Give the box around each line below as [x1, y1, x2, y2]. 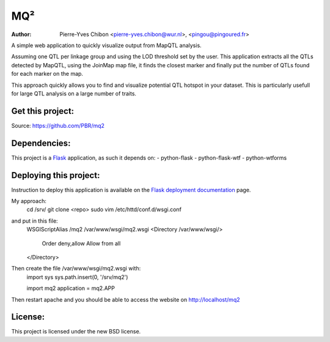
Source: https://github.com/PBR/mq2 [11, 122, 105, 129]
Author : [11, 31, 32, 38]
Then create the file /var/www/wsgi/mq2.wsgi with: [11, 265, 141, 272]
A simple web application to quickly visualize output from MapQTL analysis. [11, 42, 202, 49]
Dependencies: [11, 138, 71, 148]
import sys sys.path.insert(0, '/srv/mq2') [26, 273, 128, 281]
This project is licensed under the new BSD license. [11, 328, 141, 335]
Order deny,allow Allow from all [42, 239, 121, 247]
